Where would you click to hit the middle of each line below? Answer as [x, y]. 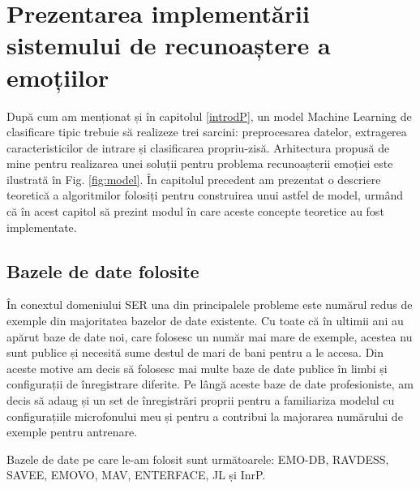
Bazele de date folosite [103, 270]
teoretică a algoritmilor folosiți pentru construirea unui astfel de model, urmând [205, 195]
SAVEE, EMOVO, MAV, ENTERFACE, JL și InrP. [136, 475]
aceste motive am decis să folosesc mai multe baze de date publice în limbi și [197, 368]
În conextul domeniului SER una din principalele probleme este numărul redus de [210, 305]
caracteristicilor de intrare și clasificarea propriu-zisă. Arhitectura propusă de [198, 147]
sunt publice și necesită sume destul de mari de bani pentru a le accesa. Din [195, 352]
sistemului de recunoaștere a [169, 45]
